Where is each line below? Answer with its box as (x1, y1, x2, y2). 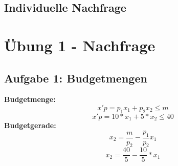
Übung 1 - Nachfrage (4, 34, 155, 55)
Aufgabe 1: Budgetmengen (4, 70, 147, 86)
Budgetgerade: (4, 120, 56, 131)
